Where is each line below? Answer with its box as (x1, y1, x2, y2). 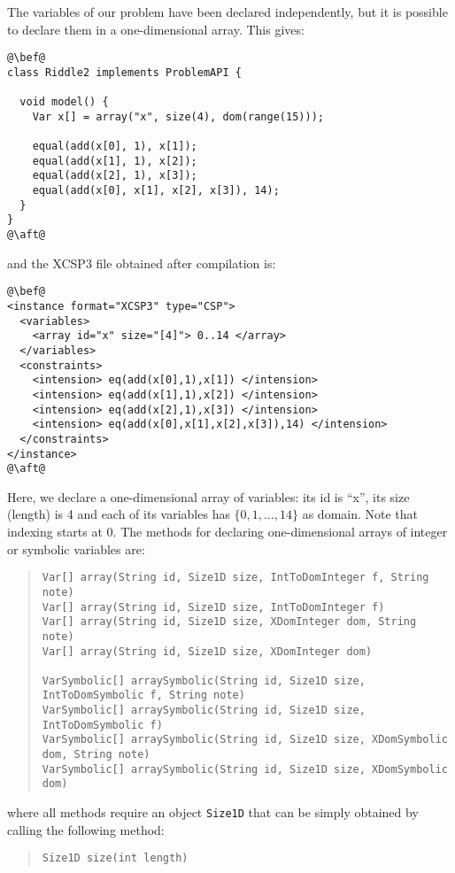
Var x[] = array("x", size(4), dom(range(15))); (32, 110, 324, 123)
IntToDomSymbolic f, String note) (42, 689, 245, 702)
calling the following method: (7, 820, 165, 838)
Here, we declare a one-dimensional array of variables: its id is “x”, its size (7, 487, 410, 506)
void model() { (19, 96, 109, 109)
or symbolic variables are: (7, 539, 145, 558)
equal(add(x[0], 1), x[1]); (32, 140, 197, 153)
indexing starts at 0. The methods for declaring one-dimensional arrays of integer (7, 522, 448, 541)
